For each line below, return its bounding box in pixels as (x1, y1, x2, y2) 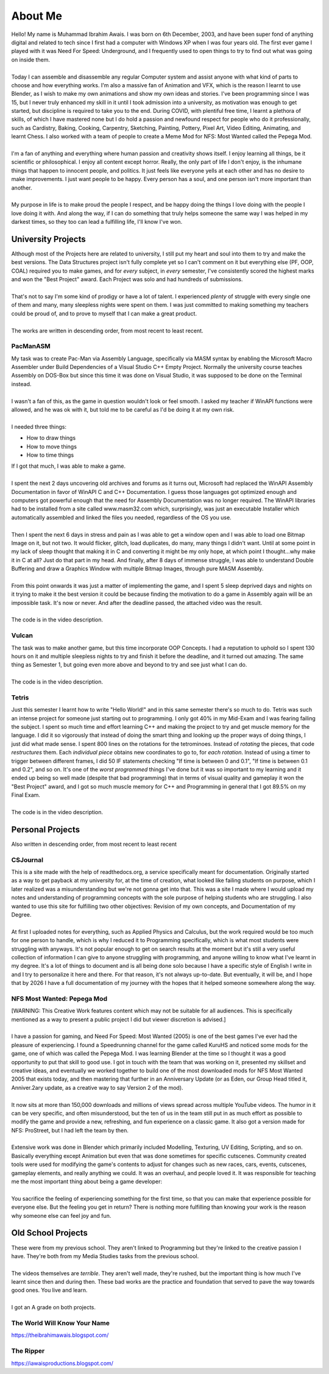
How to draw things (26, 434, 76, 442)
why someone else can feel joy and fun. (11, 1212, 111, 1219)
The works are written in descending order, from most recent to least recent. (11, 327, 203, 334)
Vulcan (11, 631, 34, 640)
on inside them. (11, 55, 51, 63)
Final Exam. (11, 792, 41, 799)
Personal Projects (11, 824, 80, 835)
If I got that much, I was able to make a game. (11, 462, 126, 470)
